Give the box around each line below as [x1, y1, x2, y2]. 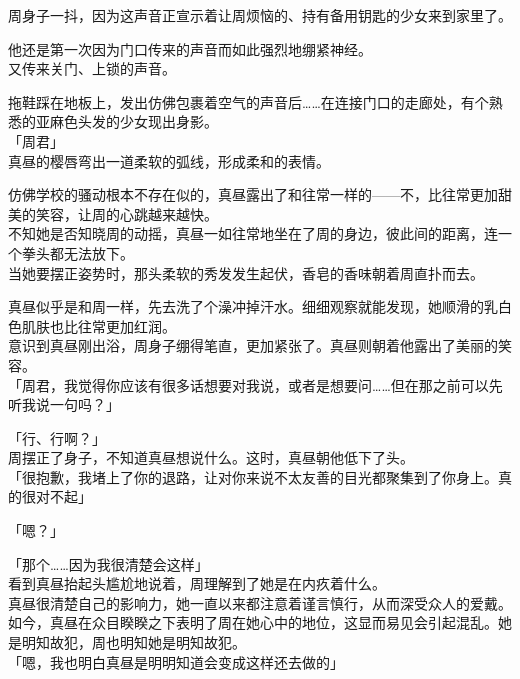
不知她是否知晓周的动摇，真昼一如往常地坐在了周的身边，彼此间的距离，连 [8, 223, 498, 244]
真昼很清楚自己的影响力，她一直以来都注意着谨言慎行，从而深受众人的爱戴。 [8, 592, 512, 613]
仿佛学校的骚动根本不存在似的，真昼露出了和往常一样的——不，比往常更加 [8, 184, 498, 205]
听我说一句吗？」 [8, 394, 120, 415]
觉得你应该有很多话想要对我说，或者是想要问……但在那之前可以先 [77, 374, 503, 395]
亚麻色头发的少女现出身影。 [35, 111, 218, 132]
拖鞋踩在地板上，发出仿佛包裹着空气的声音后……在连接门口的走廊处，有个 [8, 91, 489, 112]
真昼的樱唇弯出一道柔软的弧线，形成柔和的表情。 [8, 150, 330, 171]
